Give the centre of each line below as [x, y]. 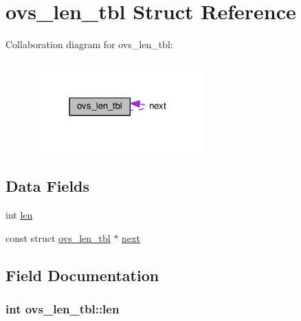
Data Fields [48, 186]
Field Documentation [82, 275]
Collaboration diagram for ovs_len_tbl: [89, 44]
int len [19, 215]
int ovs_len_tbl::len [63, 308]
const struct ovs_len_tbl [58, 237]
